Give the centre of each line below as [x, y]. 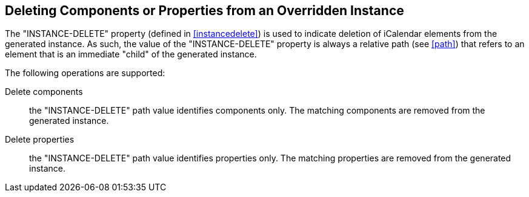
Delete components [44, 92]
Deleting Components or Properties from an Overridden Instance [205, 11]
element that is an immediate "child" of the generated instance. [131, 54]
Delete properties [40, 140]
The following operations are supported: [85, 73]
